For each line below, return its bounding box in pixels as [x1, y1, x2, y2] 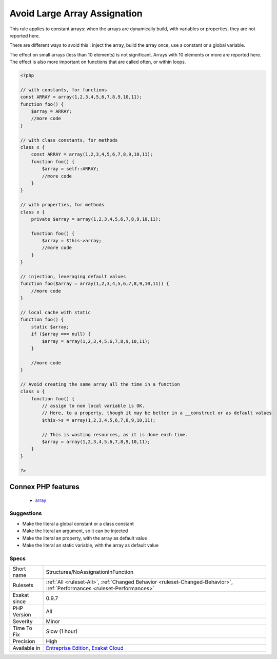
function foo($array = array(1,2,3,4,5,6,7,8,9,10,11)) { [20, 281, 169, 287]
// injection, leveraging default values [20, 274, 126, 280]
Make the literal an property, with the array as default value [22, 535, 147, 541]
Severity [12, 618, 33, 625]
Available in [12, 645, 41, 652]
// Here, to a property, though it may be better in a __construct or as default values [42, 410, 272, 416]
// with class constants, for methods [20, 137, 118, 143]
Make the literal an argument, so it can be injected [22, 528, 128, 534]
